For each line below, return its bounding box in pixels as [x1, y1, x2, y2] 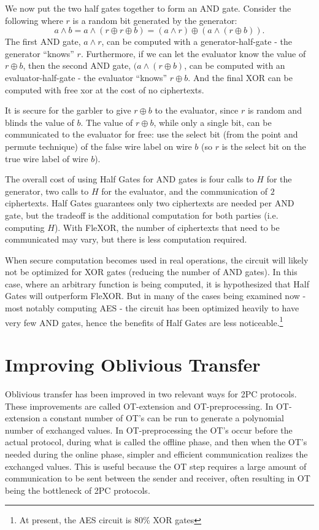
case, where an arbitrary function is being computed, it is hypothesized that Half [5, 277, 309, 290]
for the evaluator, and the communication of [101, 184, 267, 197]
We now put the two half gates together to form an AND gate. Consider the [5, 2, 291, 14]
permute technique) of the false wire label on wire [5, 139, 192, 152]
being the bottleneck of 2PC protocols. [5, 483, 150, 496]
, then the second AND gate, [23, 59, 131, 72]
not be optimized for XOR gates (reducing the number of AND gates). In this [5, 265, 298, 278]
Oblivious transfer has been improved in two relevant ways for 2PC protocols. [5, 388, 297, 400]
